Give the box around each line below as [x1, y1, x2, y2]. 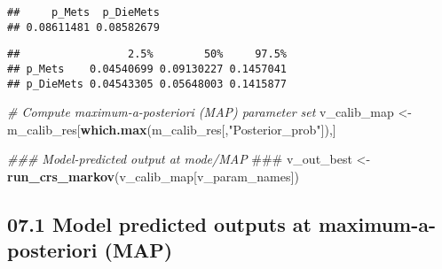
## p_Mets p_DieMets [7, 6, 160, 19]
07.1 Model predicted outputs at [7, 211, 312, 238]
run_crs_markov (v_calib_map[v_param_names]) [7, 167, 299, 186]
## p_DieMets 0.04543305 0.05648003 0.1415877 [7, 77, 287, 90]
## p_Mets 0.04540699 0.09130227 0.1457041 [7, 62, 287, 75]
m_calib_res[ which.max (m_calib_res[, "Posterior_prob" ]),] [7, 119, 336, 138]
